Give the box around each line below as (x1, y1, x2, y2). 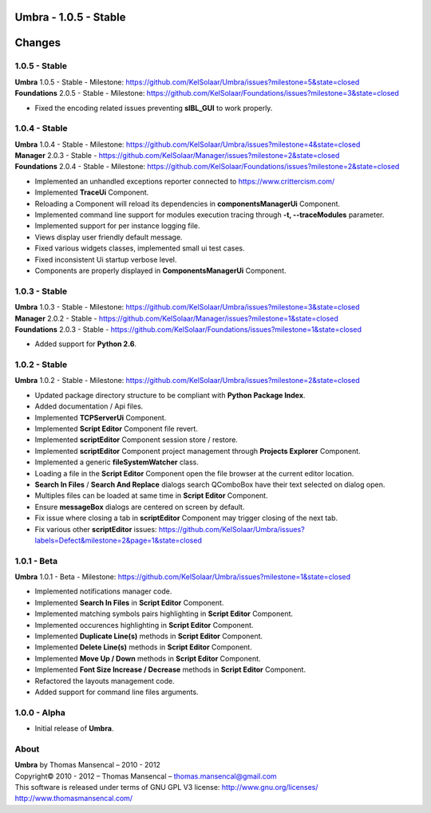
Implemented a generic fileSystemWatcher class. (34, 457, 199, 467)
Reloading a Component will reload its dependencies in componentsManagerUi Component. (34, 199, 341, 208)
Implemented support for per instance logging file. (34, 221, 200, 231)
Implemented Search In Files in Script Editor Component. (34, 598, 224, 607)
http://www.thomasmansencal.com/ (14, 794, 133, 803)
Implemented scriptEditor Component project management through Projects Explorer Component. (34, 446, 361, 456)
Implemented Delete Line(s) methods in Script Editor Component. (34, 642, 253, 652)
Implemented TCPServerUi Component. (34, 412, 167, 422)
